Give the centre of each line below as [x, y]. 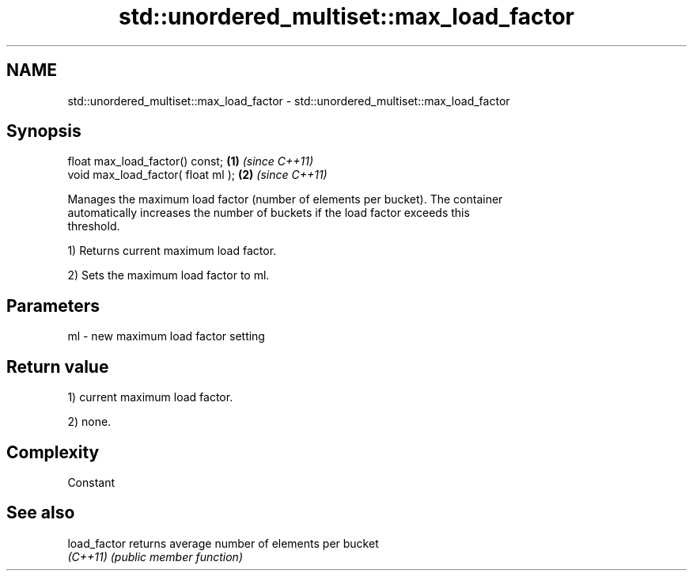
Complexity [53, 452]
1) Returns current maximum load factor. [172, 251]
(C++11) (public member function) [155, 556]
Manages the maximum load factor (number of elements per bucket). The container [285, 199]
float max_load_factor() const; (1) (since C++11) [191, 161]
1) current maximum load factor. [150, 397]
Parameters [53, 306]
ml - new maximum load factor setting [166, 336]
